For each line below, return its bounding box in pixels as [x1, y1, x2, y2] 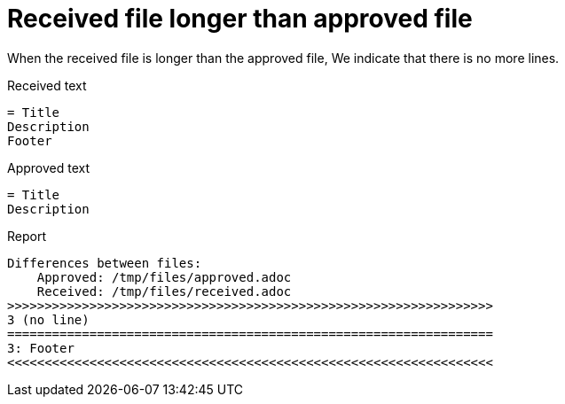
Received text [7, 77, 87, 93]
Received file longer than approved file [7, 4, 473, 34]
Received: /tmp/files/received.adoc [36, 284, 292, 299]
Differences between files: [7, 255, 202, 270]
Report [7, 228, 47, 244]
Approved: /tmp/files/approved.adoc [36, 269, 292, 284]
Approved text [7, 159, 90, 175]
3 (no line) [7, 312, 90, 327]
